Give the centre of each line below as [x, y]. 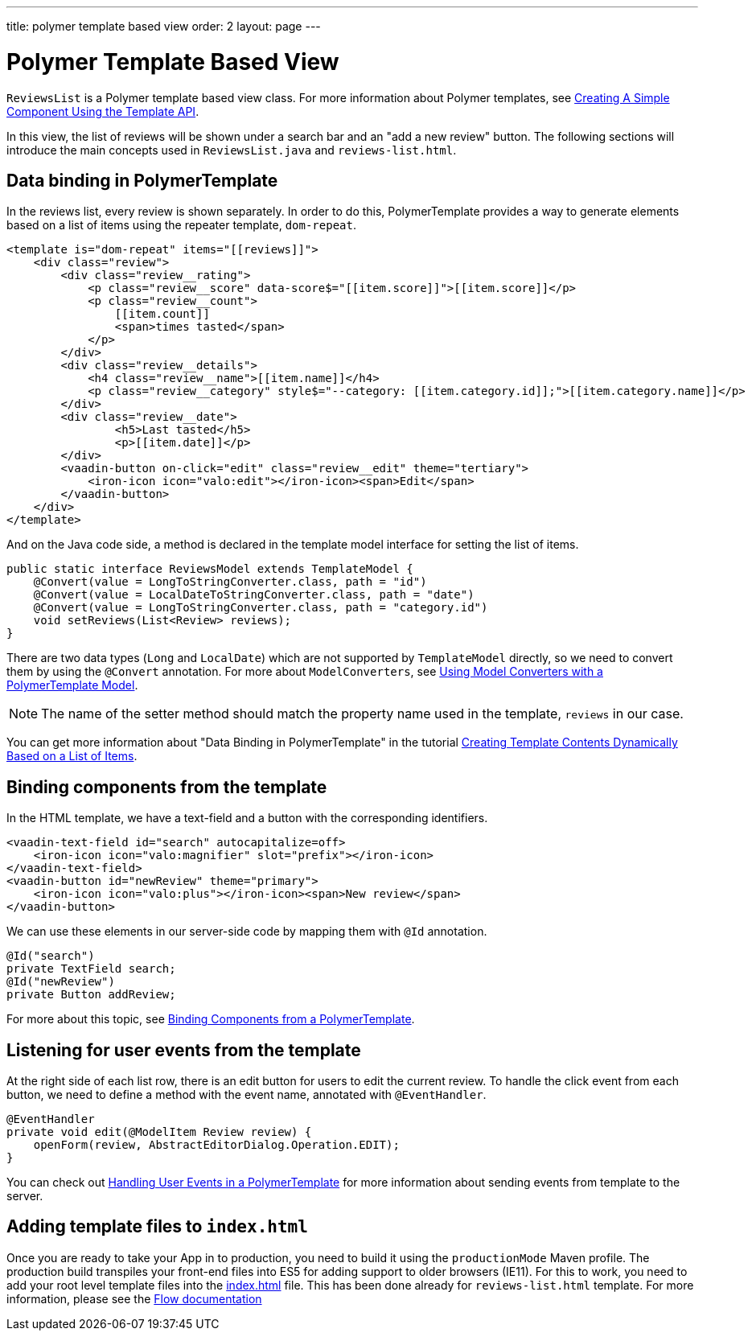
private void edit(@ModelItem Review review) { [159, 1132]
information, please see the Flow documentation [134, 1298]
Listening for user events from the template [184, 1050]
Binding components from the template [167, 787]
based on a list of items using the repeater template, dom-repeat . [181, 225]
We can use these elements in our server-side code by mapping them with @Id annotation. [247, 932]
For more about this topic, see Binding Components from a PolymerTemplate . [211, 1019]
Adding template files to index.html [157, 1227]
